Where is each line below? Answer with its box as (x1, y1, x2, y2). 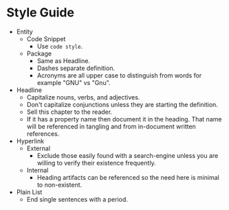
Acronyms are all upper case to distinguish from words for (36, 71, 202, 80)
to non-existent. (36, 180, 83, 189)
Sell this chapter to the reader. (26, 108, 113, 116)
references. (26, 129, 60, 138)
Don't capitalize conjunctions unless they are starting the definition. (26, 100, 218, 108)
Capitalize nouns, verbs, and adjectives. (26, 93, 140, 101)
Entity (16, 27, 34, 36)
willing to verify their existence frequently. (36, 159, 156, 167)
